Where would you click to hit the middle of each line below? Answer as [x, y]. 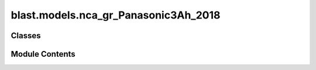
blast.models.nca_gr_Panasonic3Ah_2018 [116, 15]
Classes [26, 36]
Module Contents [43, 54]
